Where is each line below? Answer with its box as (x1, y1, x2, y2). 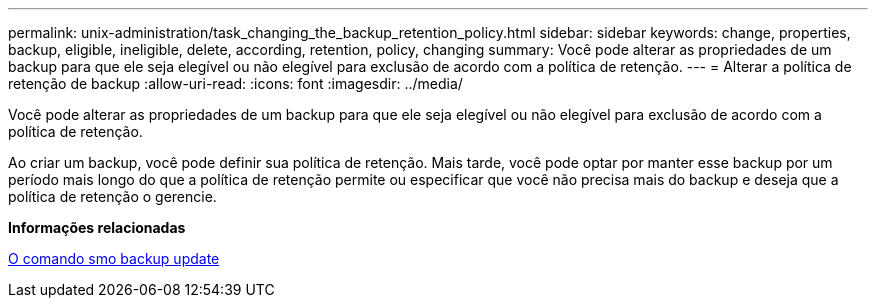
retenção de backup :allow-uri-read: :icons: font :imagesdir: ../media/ (8, 75, 463, 92)
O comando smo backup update (8, 250, 220, 267)
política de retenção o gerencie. (8, 188, 217, 205)
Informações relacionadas (8, 219, 186, 236)
